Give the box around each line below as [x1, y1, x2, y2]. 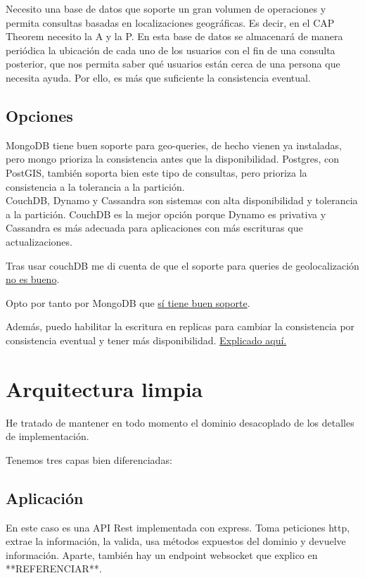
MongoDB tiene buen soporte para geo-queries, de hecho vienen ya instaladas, [6, 137, 342, 152]
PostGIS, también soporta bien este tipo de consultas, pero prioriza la [6, 165, 307, 180]
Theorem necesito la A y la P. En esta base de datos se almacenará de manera [6, 29, 343, 44]
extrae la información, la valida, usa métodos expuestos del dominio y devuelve [6, 534, 346, 548]
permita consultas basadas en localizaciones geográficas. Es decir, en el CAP [6, 15, 335, 30]
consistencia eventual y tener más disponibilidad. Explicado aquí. [6, 332, 287, 347]
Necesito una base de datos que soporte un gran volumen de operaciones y [6, 1, 326, 15]
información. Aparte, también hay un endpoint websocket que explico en [6, 547, 318, 562]
